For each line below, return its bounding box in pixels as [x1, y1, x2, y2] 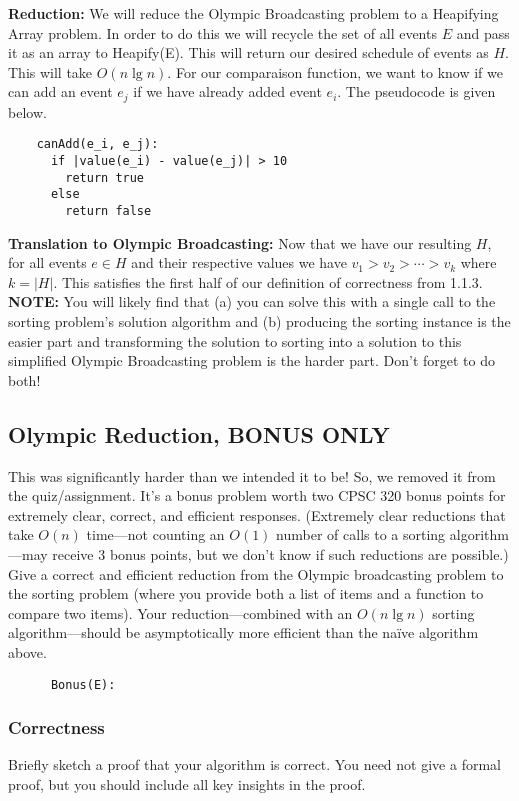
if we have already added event [133, 81, 322, 102]
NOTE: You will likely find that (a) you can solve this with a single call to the [8, 291, 496, 312]
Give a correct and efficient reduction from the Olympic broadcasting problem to [8, 563, 504, 584]
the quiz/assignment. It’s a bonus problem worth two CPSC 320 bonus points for [8, 485, 506, 506]
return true [65, 170, 145, 185]
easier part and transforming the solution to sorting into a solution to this [8, 330, 462, 351]
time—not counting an [86, 524, 225, 545]
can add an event [8, 81, 113, 102]
